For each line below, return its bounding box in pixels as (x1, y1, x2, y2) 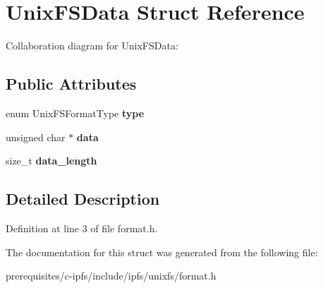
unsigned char (6, 129, 66, 144)
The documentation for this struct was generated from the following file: (6, 244, 318, 259)
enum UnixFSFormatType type (6, 105, 145, 120)
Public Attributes (6, 73, 137, 95)
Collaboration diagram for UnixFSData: (6, 38, 178, 53)
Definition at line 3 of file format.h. (6, 220, 158, 235)
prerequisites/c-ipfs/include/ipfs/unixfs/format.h (6, 268, 217, 283)
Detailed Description (6, 188, 160, 210)
